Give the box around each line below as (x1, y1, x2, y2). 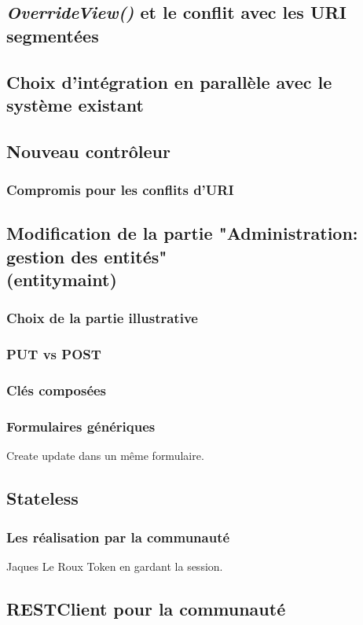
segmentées (6, 23, 99, 47)
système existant (6, 92, 144, 116)
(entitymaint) (6, 267, 117, 292)
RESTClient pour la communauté (6, 596, 286, 620)
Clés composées (6, 381, 107, 400)
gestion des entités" (6, 244, 167, 268)
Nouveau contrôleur (6, 138, 170, 163)
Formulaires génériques (6, 416, 156, 436)
